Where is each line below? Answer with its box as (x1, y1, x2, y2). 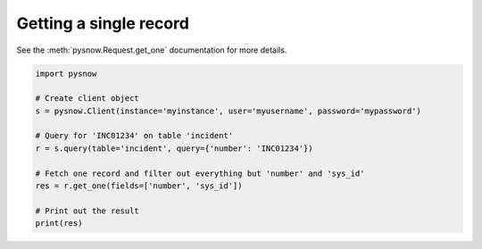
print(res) (35, 219, 83, 228)
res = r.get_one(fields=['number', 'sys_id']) (35, 181, 243, 191)
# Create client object (35, 94, 140, 104)
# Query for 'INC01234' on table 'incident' (35, 130, 234, 141)
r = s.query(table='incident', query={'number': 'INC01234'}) (35, 143, 313, 154)
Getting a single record (16, 13, 189, 33)
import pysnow (35, 68, 97, 79)
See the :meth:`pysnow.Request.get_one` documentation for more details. (16, 45, 287, 55)
